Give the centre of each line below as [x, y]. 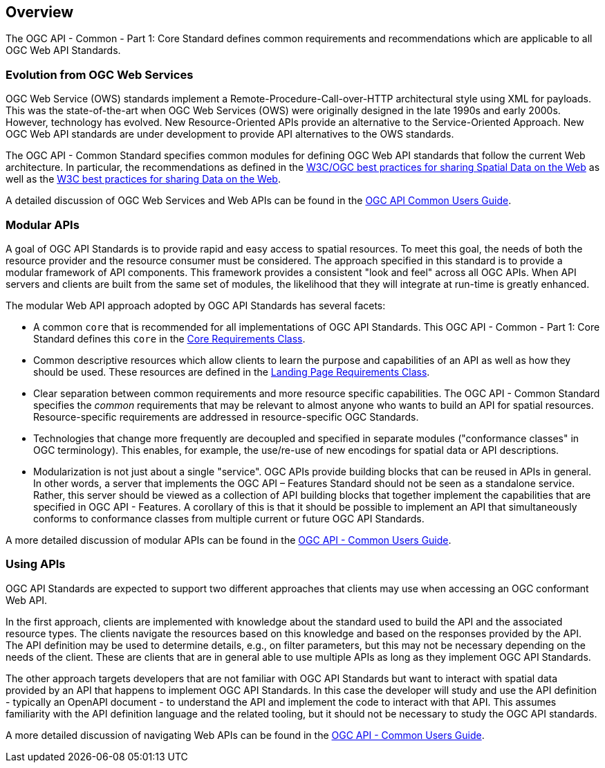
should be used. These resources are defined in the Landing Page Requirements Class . [232, 372]
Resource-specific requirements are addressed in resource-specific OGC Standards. [226, 417]
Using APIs [36, 564]
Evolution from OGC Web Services [100, 74]
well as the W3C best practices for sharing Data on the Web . [143, 179]
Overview [40, 12]
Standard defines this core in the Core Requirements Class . [169, 338]
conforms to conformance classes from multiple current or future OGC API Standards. [229, 518]
